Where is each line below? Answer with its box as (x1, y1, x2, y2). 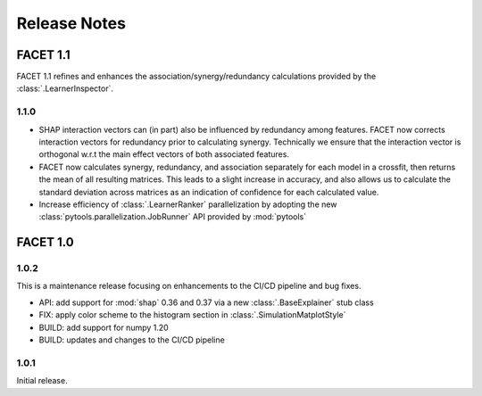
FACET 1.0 (16, 235, 75, 250)
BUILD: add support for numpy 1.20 (38, 322, 169, 333)
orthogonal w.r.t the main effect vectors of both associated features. (38, 149, 290, 160)
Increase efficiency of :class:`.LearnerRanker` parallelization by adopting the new (38, 199, 337, 210)
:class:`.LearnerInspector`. (16, 83, 113, 94)
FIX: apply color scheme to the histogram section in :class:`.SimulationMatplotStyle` (38, 309, 346, 320)
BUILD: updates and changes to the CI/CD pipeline (38, 334, 225, 345)
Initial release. (16, 375, 68, 386)
